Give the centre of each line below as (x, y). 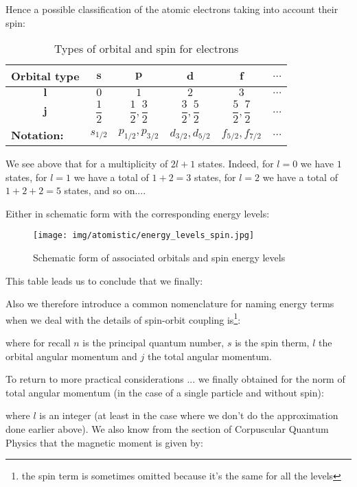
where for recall (38, 343)
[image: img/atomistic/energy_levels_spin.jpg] (144, 236)
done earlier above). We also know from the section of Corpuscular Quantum (167, 429)
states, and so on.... (105, 190)
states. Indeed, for (236, 163)
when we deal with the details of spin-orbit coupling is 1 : (123, 318)
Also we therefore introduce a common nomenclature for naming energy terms (170, 304)
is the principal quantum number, (153, 343)
